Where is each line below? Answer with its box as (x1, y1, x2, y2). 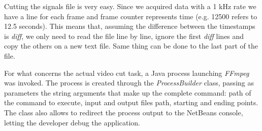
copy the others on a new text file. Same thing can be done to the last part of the (4, 40, 258, 51)
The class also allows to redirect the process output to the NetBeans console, (4, 107, 243, 117)
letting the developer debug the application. (4, 117, 141, 127)
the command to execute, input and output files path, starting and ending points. (4, 97, 258, 108)
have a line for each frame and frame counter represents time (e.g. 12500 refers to (4, 11, 257, 21)
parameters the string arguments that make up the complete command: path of (4, 87, 251, 98)
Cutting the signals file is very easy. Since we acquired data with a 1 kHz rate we (4, 1, 256, 11)
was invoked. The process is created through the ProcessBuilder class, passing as (4, 77, 254, 88)
